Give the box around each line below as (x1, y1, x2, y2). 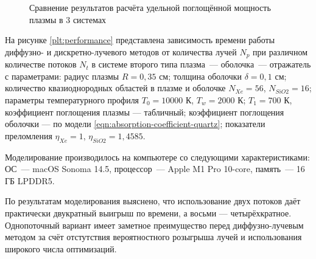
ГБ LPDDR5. (5, 174, 55, 187)
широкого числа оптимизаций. (5, 242, 117, 255)
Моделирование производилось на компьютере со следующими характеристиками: (5, 150, 310, 163)
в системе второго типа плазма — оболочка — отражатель (91, 58, 311, 71)
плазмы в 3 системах (29, 13, 107, 26)
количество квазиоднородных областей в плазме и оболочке (5, 81, 226, 94)
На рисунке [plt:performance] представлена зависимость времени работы (5, 33, 275, 46)
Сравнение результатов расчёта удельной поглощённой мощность (29, 1, 271, 13)
